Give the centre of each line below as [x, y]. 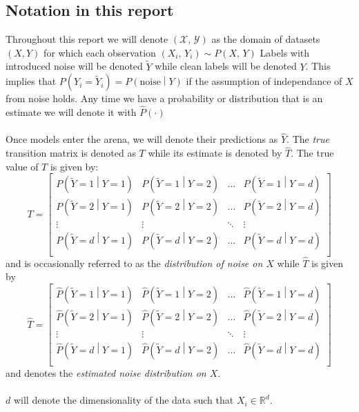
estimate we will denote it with [71, 112]
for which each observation [100, 52]
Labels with [285, 52]
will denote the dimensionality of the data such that [124, 400]
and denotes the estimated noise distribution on [106, 373]
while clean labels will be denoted [226, 66]
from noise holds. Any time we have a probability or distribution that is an [164, 98]
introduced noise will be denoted [74, 66]
